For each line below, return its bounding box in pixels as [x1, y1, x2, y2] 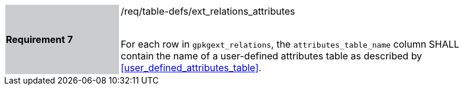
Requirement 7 [6, 34, 73, 45]
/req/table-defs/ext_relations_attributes [121, 5, 295, 17]
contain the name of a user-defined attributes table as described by [121, 50, 423, 62]
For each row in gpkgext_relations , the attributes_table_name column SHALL [121, 38, 459, 50]
